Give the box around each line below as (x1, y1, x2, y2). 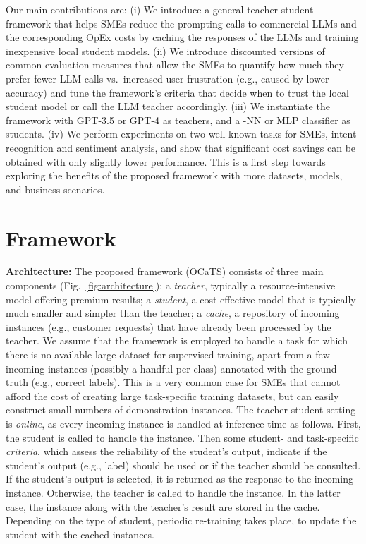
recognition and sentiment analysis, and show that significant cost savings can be (6, 140, 356, 155)
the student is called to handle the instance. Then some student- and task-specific (6, 430, 359, 445)
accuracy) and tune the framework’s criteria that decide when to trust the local (6, 85, 349, 99)
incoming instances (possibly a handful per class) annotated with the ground (6, 361, 337, 375)
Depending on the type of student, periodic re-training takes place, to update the (6, 513, 357, 528)
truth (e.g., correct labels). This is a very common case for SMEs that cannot (6, 375, 341, 389)
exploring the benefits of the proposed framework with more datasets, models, (6, 168, 343, 183)
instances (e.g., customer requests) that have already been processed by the (6, 319, 331, 334)
